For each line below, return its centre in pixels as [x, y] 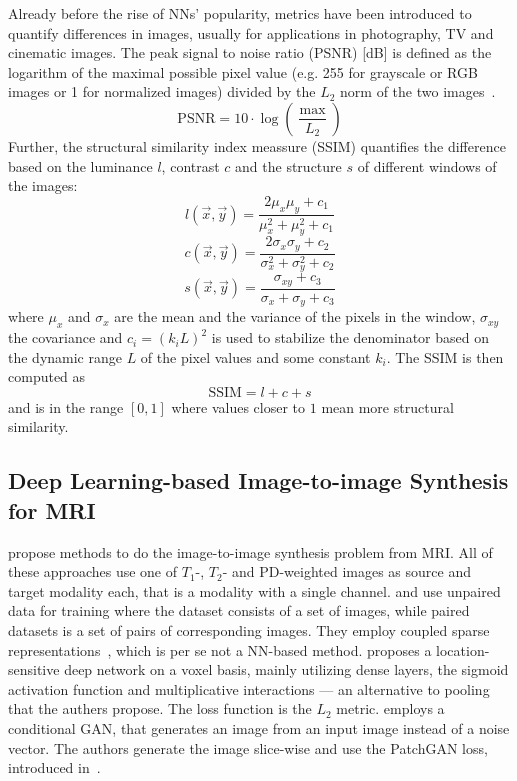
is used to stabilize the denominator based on [350, 337]
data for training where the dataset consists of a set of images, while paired [239, 610]
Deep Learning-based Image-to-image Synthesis [258, 480]
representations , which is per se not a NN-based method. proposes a [220, 649]
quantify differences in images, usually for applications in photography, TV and [251, 32]
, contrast [190, 165]
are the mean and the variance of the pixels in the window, [295, 316]
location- [463, 649]
